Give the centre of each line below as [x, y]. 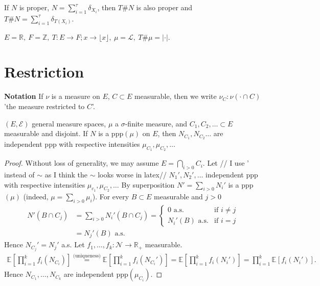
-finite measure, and [156, 123]
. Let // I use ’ [226, 163]
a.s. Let [73, 244]
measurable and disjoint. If [46, 133]
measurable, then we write [176, 96]
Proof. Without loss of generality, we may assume [82, 163]
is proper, [34, 7]
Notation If [24, 96]
